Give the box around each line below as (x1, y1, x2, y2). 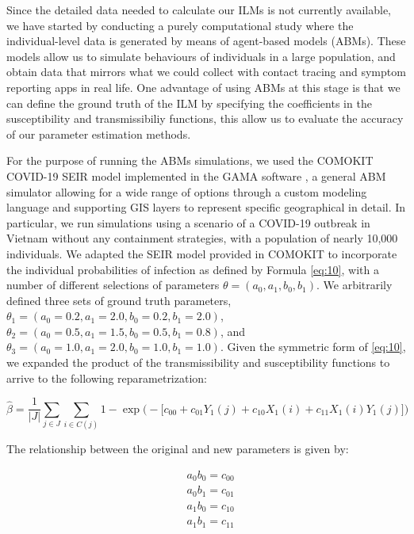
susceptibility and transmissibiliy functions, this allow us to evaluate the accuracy (6, 110, 404, 127)
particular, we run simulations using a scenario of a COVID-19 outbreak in (6, 214, 370, 231)
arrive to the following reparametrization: (6, 369, 207, 386)
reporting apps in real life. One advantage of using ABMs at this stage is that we (6, 78, 401, 95)
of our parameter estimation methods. (6, 125, 191, 142)
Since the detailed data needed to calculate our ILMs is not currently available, (6, 2, 392, 17)
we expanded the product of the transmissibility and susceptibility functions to (6, 354, 390, 371)
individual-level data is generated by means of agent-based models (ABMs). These (6, 32, 406, 49)
